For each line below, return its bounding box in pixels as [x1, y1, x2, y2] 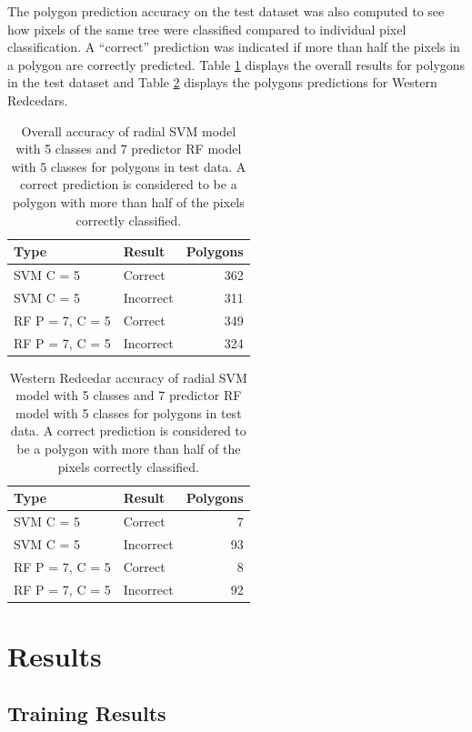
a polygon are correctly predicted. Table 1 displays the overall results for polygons [7, 55, 466, 74]
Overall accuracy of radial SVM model [21, 121, 236, 140]
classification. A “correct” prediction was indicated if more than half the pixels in [7, 37, 460, 56]
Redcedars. [7, 90, 68, 109]
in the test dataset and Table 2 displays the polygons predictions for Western [7, 73, 437, 92]
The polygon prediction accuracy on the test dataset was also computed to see [7, 2, 445, 20]
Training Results [7, 699, 166, 727]
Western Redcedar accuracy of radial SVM [9, 367, 247, 386]
